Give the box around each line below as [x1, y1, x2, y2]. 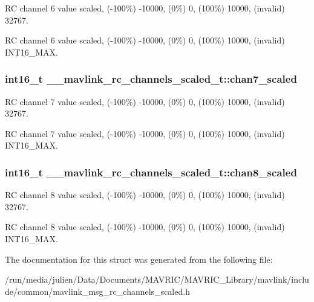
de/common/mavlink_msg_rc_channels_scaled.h [5, 284, 190, 297]
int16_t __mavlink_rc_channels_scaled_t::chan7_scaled [5, 71, 297, 86]
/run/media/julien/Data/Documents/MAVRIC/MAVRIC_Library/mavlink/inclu [5, 273, 309, 286]
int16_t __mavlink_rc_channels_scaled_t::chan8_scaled [5, 164, 297, 179]
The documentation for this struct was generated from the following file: [5, 252, 273, 265]
